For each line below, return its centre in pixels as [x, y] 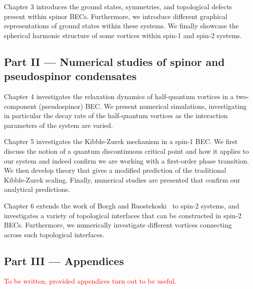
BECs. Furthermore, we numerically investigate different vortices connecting [118, 225]
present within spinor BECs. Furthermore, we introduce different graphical [116, 16]
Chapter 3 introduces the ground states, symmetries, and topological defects [118, 6]
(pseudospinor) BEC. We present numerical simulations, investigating [143, 106]
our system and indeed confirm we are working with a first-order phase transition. [126, 160]
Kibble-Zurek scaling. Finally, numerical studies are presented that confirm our [122, 179]
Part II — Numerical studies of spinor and [114, 61]
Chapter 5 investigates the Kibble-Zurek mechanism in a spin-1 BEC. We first [121, 141]
